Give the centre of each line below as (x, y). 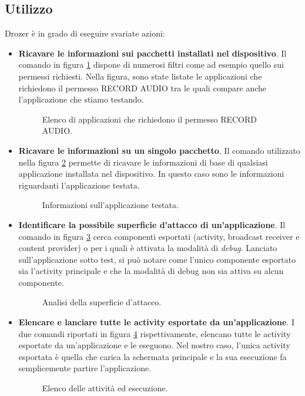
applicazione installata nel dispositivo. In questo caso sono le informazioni (151, 174)
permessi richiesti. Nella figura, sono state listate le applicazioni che (140, 76)
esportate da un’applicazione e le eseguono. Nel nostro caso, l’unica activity (154, 345)
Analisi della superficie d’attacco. (102, 302)
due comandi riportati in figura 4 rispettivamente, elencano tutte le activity (155, 333)
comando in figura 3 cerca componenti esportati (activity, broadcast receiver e (159, 236)
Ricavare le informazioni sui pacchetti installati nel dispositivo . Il (152, 53)
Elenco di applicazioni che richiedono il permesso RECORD (149, 119)
